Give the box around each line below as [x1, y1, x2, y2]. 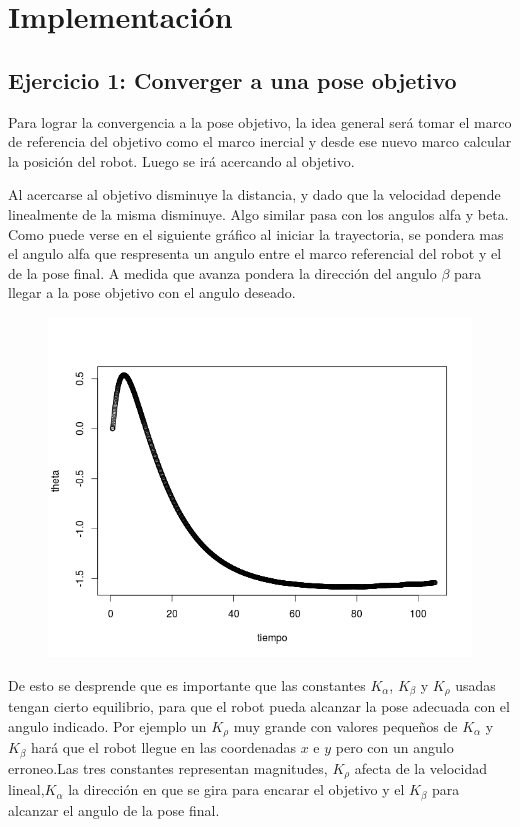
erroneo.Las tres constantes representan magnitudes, [8, 757, 328, 778]
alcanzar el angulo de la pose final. [8, 799, 220, 820]
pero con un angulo [335, 737, 454, 758]
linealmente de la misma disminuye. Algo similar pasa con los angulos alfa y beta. [8, 203, 509, 224]
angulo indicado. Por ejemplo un [8, 715, 207, 736]
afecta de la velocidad [354, 757, 488, 778]
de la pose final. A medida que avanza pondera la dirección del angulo [8, 262, 437, 283]
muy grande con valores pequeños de [233, 715, 458, 736]
